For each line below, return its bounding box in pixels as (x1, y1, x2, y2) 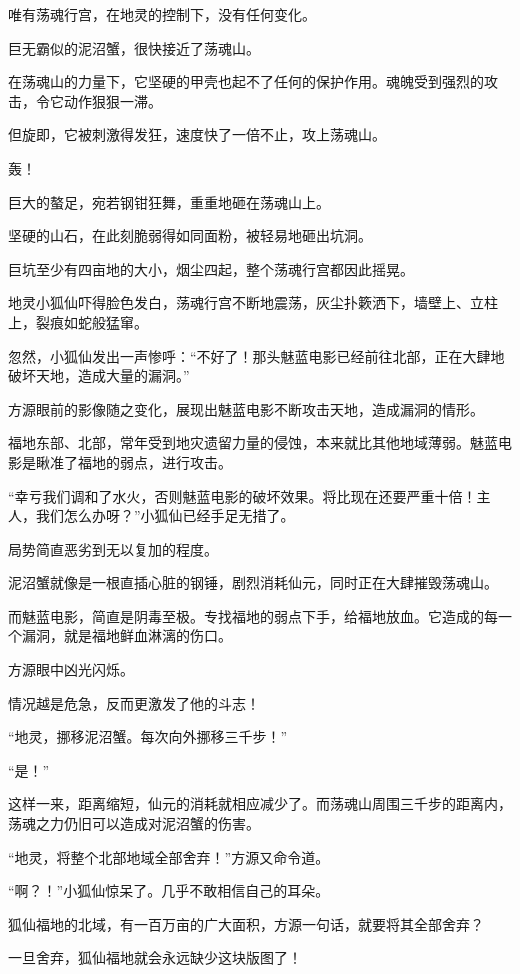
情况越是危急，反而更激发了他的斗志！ (8, 692, 260, 713)
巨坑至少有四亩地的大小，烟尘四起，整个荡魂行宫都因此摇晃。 (8, 258, 414, 279)
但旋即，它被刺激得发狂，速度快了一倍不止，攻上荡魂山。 (8, 124, 386, 145)
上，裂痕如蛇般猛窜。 (8, 311, 148, 332)
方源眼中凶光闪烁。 (8, 659, 134, 680)
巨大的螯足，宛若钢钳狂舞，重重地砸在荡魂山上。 (8, 191, 330, 212)
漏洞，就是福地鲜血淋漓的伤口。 (21, 625, 232, 646)
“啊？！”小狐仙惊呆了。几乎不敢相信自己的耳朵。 (8, 880, 330, 901)
